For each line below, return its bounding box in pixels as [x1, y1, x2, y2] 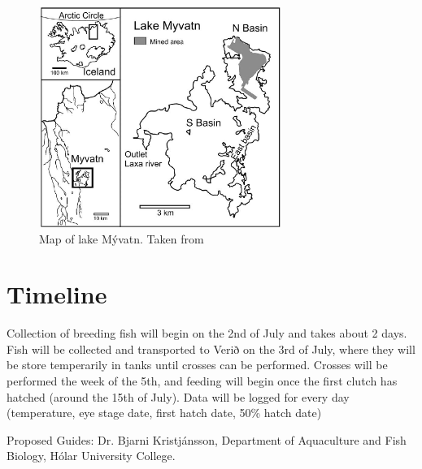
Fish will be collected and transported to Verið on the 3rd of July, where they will [7, 340, 415, 357]
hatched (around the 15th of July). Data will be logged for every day [7, 388, 350, 405]
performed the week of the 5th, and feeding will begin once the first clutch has [7, 372, 398, 389]
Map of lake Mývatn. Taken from [39, 230, 204, 247]
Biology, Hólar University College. [7, 447, 176, 464]
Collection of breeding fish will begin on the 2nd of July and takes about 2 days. [7, 325, 407, 342]
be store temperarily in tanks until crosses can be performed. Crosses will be [7, 356, 388, 373]
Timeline [7, 278, 107, 311]
